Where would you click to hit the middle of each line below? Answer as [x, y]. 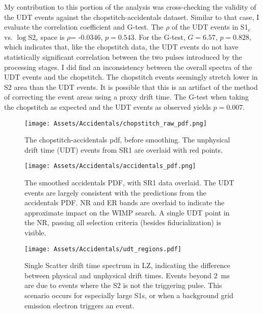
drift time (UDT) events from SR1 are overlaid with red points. [124, 149]
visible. [35, 232]
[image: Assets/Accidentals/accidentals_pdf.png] [110, 166]
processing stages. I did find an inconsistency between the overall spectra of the [128, 67]
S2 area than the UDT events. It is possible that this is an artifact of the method [131, 87]
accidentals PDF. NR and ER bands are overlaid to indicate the [125, 202]
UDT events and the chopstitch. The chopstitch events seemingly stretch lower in [131, 77]
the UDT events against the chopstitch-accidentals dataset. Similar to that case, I [132, 17]
